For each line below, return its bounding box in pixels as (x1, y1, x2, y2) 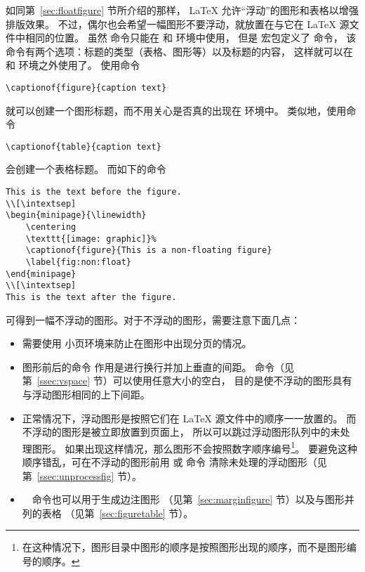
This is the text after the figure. (6, 292, 177, 302)
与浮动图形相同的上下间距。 (22, 387, 150, 401)
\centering (25, 222, 77, 233)
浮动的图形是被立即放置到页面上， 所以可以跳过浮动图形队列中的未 (32, 424, 340, 439)
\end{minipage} (6, 268, 77, 279)
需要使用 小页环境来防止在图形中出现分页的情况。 (22, 336, 252, 351)
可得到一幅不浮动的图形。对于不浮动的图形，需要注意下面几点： (6, 312, 300, 327)
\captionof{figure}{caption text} (6, 82, 167, 93)
